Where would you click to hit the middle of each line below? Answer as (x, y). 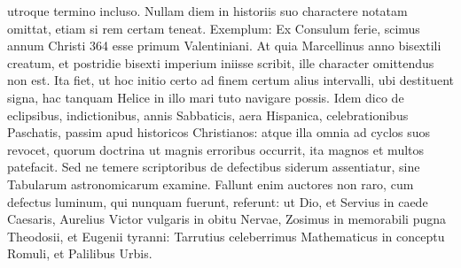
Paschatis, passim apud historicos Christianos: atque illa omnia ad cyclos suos (219, 132)
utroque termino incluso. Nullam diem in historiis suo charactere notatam (207, 11)
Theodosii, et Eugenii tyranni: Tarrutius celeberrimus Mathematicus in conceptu (226, 236)
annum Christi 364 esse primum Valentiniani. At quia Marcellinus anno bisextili (224, 46)
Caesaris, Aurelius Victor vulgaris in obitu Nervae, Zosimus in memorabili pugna (227, 219)
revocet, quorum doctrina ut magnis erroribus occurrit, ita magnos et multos (216, 149)
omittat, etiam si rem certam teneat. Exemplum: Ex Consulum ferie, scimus (214, 28)
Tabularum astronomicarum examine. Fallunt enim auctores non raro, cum (211, 184)
